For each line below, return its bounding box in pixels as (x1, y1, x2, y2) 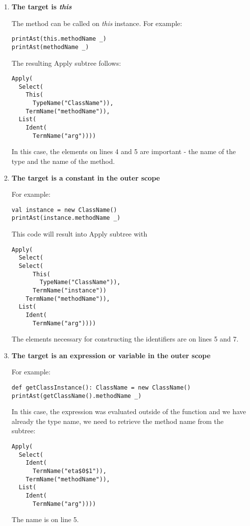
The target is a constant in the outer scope (11, 172, 160, 183)
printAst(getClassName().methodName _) (11, 392, 142, 399)
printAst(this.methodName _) (11, 35, 107, 43)
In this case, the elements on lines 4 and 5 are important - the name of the (11, 146, 236, 157)
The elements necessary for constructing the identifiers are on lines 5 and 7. (11, 334, 239, 344)
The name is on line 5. (11, 514, 79, 525)
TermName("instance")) (32, 287, 107, 294)
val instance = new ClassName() (11, 206, 117, 213)
